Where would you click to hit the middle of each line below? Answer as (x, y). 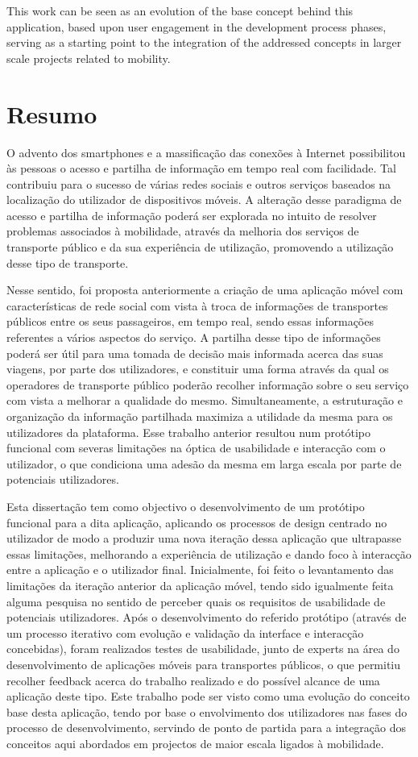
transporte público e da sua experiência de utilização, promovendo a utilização (200, 247)
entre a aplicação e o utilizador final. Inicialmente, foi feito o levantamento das (200, 570)
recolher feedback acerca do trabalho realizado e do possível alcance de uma (193, 680)
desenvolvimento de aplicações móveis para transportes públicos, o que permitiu (204, 664)
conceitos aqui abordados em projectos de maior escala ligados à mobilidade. (195, 743)
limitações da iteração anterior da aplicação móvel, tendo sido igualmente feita (200, 585)
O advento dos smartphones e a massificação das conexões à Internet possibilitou (206, 152)
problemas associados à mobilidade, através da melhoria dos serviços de (183, 231)
